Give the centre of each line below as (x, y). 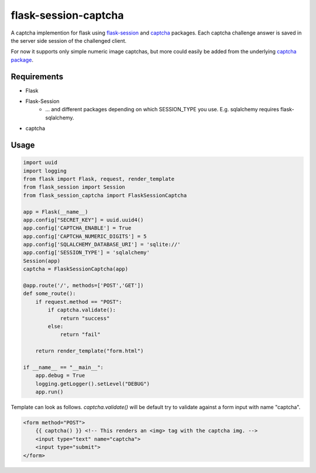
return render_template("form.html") (90, 351)
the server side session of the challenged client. (69, 40)
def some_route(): (49, 294)
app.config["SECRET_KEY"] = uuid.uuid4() (83, 220)
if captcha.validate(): (82, 310)
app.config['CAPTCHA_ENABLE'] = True (77, 228)
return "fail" (80, 335)
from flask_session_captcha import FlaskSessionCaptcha (105, 195)
